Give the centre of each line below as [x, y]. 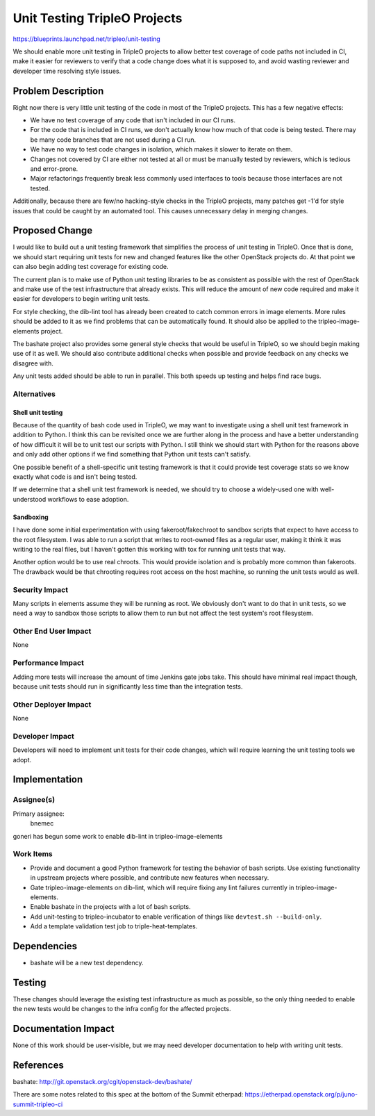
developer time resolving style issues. [67, 71]
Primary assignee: [39, 814]
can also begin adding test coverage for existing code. [91, 267]
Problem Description [58, 91]
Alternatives [34, 394]
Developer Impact [43, 736]
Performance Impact [49, 663]
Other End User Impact [52, 631]
